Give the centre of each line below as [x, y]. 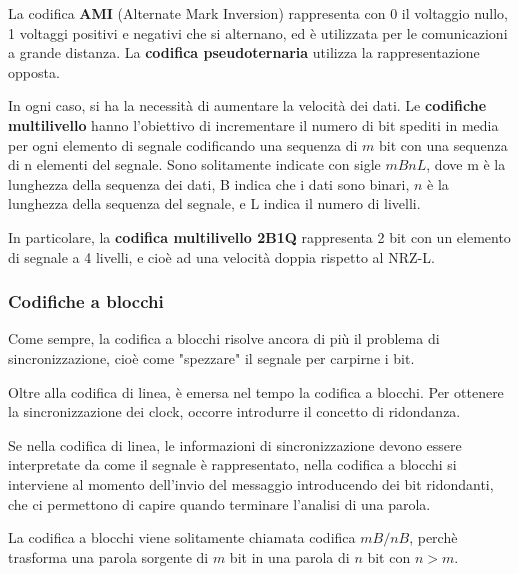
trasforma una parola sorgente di [108, 556]
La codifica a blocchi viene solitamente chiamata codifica [182, 537]
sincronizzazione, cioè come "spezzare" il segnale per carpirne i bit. [211, 357]
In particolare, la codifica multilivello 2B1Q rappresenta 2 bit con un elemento [259, 236]
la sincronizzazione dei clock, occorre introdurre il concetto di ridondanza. [234, 411]
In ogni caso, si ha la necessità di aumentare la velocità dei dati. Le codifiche [247, 105]
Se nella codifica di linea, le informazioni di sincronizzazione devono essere [235, 444]
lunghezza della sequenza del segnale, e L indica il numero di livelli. [214, 203]
